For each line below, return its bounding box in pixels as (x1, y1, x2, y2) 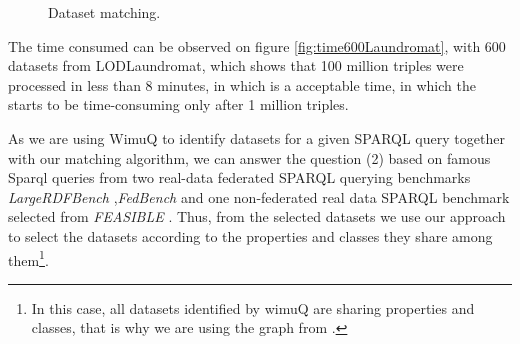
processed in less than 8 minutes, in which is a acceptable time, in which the (8, 74, 476, 95)
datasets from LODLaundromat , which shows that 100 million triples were (8, 55, 464, 76)
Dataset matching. (48, 2, 161, 22)
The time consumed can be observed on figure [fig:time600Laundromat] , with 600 (8, 35, 506, 56)
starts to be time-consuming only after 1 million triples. (8, 94, 349, 115)
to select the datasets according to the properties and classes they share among (8, 225, 493, 246)
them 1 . (8, 246, 49, 270)
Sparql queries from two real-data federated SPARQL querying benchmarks (8, 167, 471, 188)
